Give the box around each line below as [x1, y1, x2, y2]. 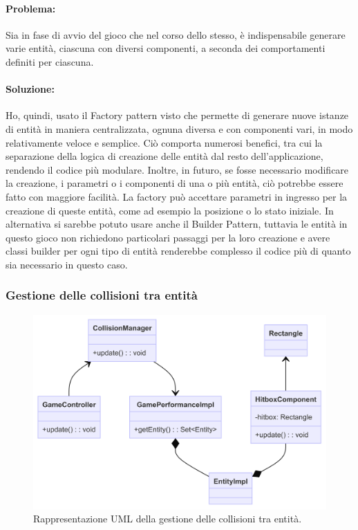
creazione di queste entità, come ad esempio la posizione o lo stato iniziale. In [6, 203, 334, 217]
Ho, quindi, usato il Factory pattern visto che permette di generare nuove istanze [6, 108, 349, 122]
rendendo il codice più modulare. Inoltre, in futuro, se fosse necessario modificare [6, 162, 349, 176]
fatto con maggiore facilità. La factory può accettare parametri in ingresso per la [6, 189, 348, 203]
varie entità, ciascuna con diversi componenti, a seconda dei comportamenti [6, 41, 326, 55]
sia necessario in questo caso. [6, 257, 128, 271]
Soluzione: [6, 82, 55, 96]
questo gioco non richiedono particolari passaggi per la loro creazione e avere [6, 230, 330, 244]
